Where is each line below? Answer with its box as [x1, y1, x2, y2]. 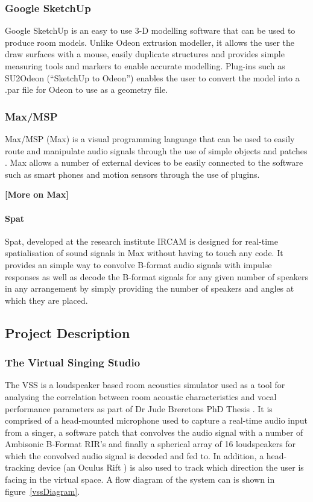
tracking [5, 461, 35, 474]
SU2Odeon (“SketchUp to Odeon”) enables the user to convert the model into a [5, 71, 300, 84]
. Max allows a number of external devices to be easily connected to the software [5, 156, 303, 169]
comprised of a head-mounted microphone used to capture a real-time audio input [5, 414, 308, 427]
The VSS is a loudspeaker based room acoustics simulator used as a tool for [5, 378, 285, 391]
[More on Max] [5, 188, 69, 201]
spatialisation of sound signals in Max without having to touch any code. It [5, 246, 283, 259]
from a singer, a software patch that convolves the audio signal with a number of [5, 425, 303, 438]
